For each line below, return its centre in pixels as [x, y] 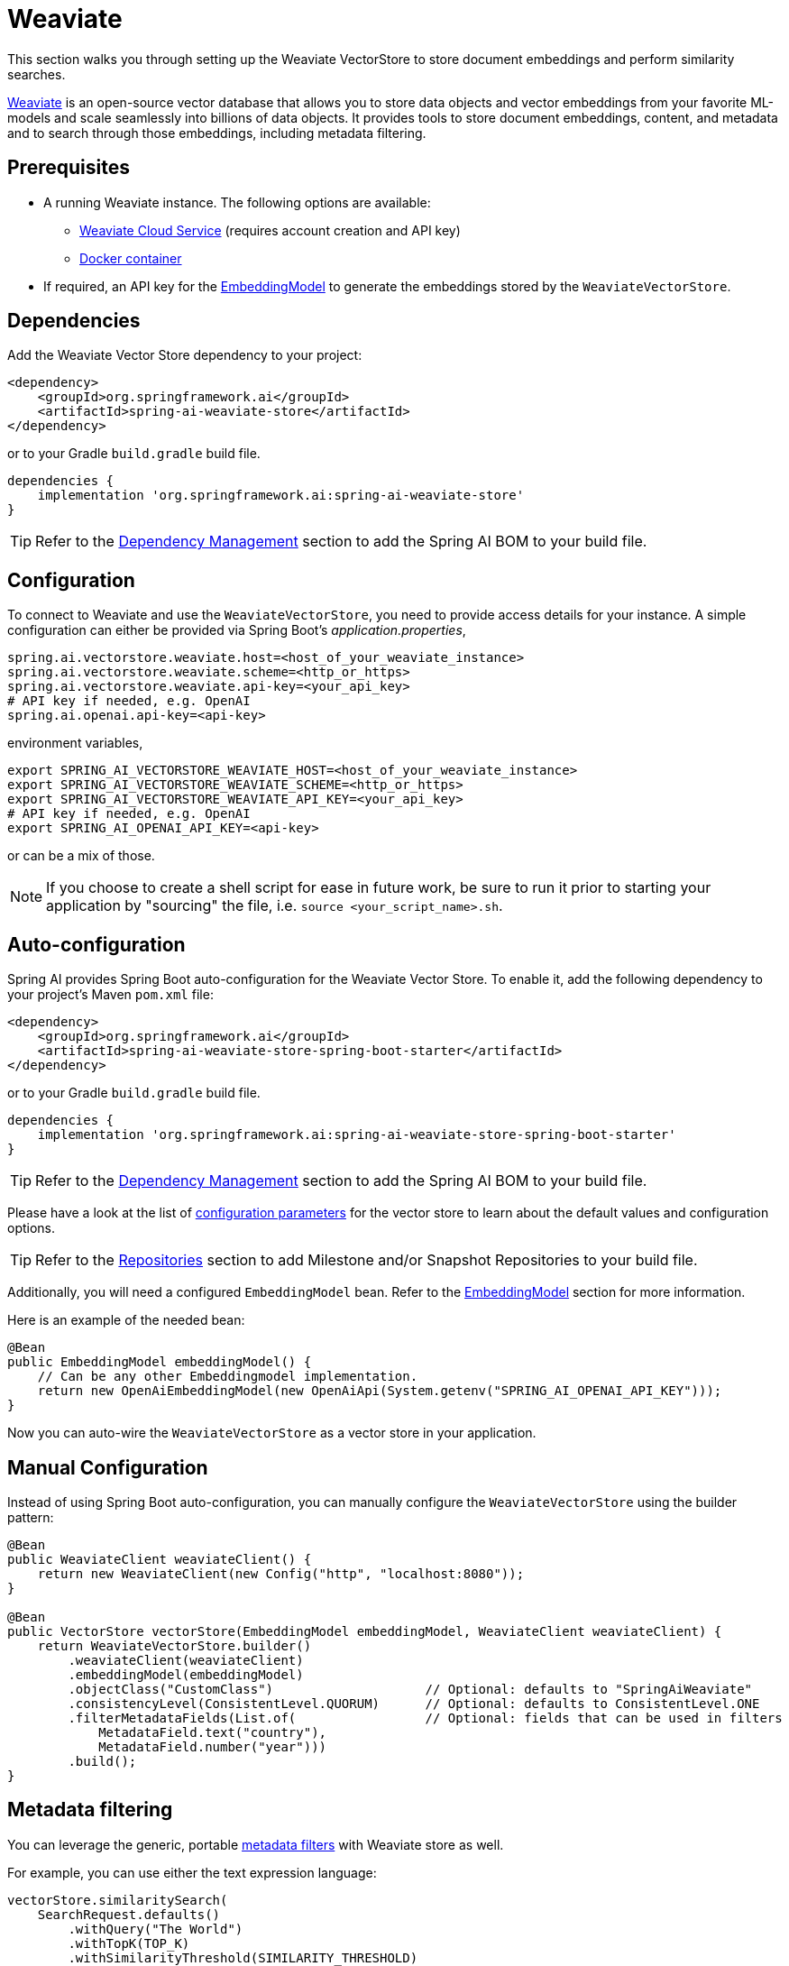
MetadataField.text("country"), [213, 1732]
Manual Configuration [108, 1467]
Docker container [131, 258]
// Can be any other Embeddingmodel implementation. [228, 1377]
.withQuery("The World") [156, 1929]
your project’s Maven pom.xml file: [110, 995]
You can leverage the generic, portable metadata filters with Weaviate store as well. [256, 1844]
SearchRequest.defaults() [129, 1914]
